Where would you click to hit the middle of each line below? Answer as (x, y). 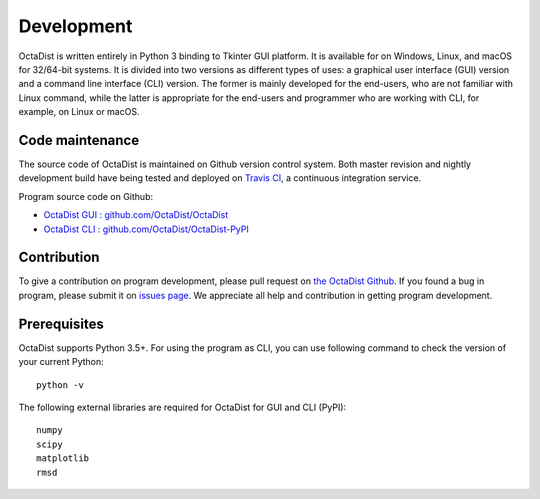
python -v (60, 384)
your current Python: (61, 362)
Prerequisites (61, 323)
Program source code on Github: (86, 196)
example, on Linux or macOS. (79, 112)
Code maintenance (79, 140)
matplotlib (63, 458)
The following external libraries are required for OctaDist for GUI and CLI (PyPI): (182, 407)
